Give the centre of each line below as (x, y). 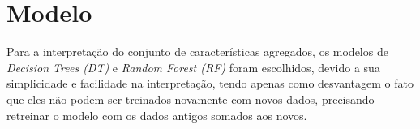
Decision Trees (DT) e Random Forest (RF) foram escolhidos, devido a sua (193, 67)
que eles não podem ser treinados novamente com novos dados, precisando (191, 99)
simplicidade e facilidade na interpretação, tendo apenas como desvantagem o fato (210, 83)
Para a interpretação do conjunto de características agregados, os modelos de (197, 52)
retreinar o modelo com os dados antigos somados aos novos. (157, 115)
